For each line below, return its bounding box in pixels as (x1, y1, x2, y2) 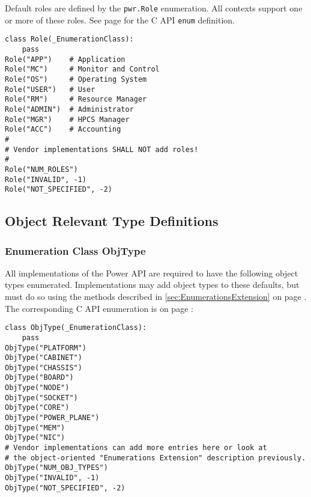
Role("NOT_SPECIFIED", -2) (5, 185, 112, 194)
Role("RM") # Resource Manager (5, 95, 147, 104)
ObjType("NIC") (5, 433, 65, 442)
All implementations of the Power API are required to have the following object (5, 266, 298, 279)
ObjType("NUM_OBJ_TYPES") (5, 463, 108, 472)
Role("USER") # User (5, 85, 95, 94)
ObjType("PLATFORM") (5, 343, 87, 352)
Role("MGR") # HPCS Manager (5, 115, 130, 124)
